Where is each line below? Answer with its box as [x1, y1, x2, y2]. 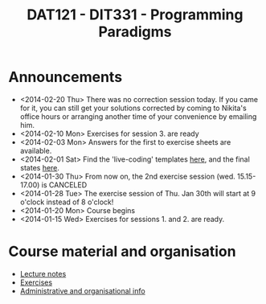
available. [19, 146, 52, 155]
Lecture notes [19, 269, 67, 278]
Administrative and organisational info [19, 286, 146, 295]
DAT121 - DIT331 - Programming [27, 6, 243, 24]
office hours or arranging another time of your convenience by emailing [19, 111, 257, 121]
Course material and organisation [8, 243, 236, 261]
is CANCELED [41, 179, 88, 190]
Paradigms [98, 23, 172, 41]
